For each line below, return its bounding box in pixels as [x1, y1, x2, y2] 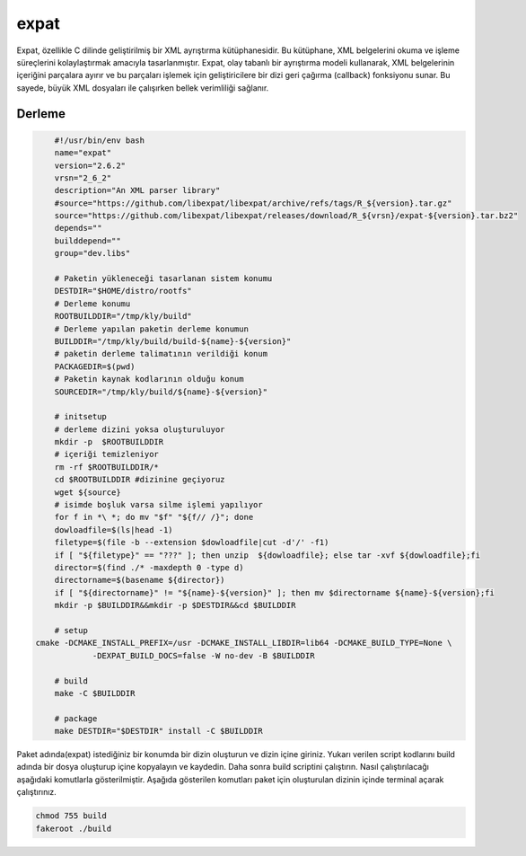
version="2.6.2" [54, 160, 126, 171]
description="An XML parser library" [54, 185, 221, 196]
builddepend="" [54, 235, 121, 246]
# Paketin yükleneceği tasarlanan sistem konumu [54, 274, 273, 284]
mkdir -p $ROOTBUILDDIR [54, 437, 164, 447]
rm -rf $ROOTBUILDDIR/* [54, 462, 159, 472]
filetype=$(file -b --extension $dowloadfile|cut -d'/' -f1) [54, 537, 329, 548]
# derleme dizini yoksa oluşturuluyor [54, 424, 225, 435]
